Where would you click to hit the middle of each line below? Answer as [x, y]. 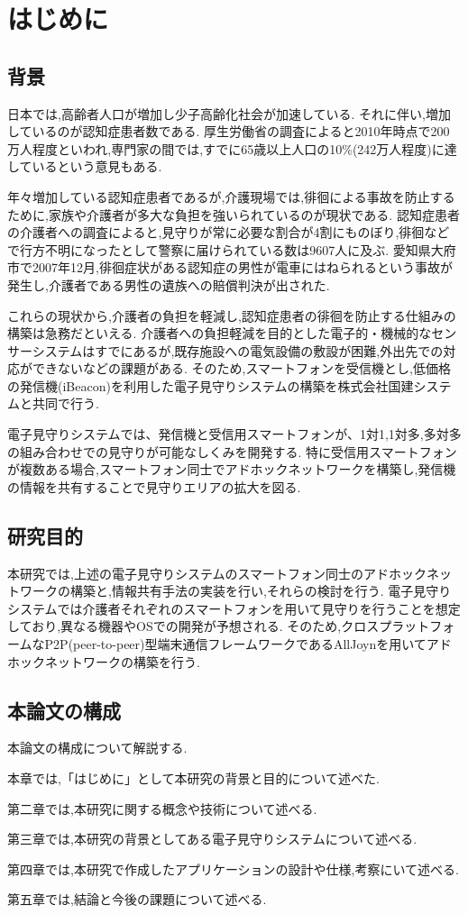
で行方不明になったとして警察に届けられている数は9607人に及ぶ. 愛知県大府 [232, 249]
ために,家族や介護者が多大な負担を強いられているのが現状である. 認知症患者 [234, 214]
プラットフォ [417, 626]
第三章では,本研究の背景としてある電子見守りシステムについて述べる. [212, 839]
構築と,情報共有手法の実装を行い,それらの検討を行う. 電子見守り [261, 591]
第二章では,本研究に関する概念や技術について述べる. [162, 808]
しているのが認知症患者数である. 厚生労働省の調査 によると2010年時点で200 [229, 131]
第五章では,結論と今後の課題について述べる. [137, 899]
